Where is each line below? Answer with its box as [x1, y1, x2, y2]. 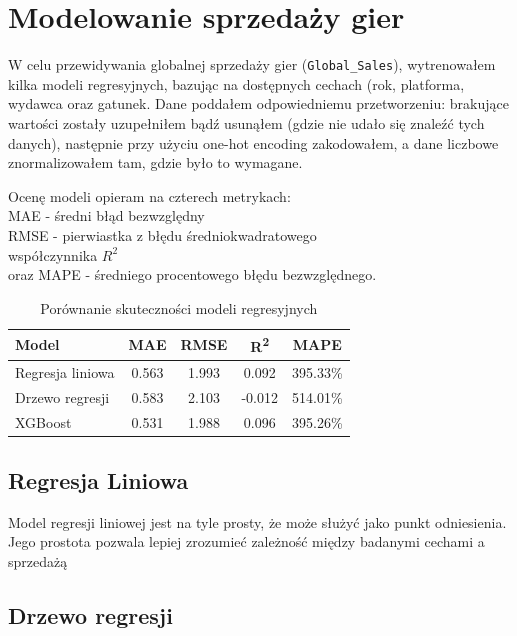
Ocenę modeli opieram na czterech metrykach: [8, 185, 291, 206]
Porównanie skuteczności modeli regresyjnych [40, 297, 318, 318]
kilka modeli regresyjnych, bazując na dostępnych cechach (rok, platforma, [8, 73, 465, 94]
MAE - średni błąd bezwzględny [8, 205, 205, 226]
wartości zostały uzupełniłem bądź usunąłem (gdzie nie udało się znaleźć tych [8, 112, 485, 133]
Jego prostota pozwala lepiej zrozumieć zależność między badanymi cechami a [8, 531, 485, 552]
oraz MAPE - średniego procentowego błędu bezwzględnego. [8, 264, 377, 285]
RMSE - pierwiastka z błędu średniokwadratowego [8, 224, 317, 245]
